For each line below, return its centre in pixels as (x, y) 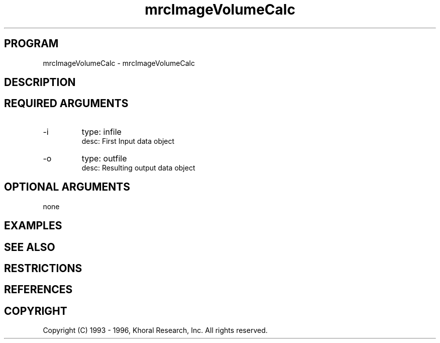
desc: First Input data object (128, 141)
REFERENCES (38, 290)
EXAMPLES (33, 226)
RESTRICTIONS (43, 268)
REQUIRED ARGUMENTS (66, 104)
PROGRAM (31, 44)
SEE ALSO (30, 247)
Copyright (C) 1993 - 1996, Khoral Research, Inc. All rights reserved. (155, 330)
